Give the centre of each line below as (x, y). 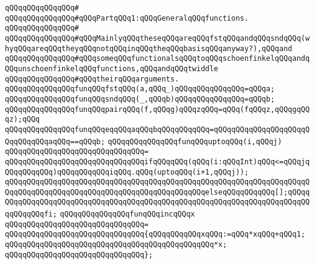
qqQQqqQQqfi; (31, 214)
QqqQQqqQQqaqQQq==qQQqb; (55, 141)
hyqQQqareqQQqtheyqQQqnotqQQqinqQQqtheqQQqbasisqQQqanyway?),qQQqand (149, 48)
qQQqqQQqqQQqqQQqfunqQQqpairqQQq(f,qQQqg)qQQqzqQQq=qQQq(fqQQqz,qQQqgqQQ (157, 109)
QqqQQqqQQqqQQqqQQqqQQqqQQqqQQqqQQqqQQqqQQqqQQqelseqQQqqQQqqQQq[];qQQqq (157, 192)
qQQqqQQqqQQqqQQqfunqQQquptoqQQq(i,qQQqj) (195, 141)
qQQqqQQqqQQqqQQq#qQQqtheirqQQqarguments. (92, 79)
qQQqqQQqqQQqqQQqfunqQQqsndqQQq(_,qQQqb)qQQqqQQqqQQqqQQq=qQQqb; (140, 99)
